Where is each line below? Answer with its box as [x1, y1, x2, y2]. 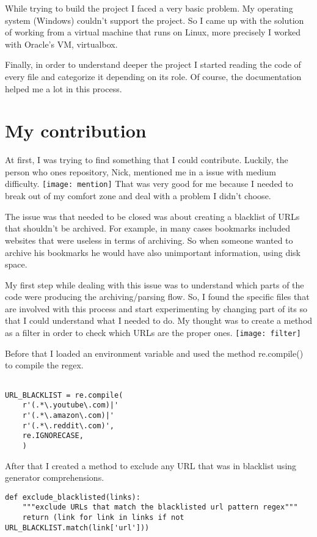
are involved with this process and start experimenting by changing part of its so [5, 302, 307, 315]
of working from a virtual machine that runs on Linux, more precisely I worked [5, 26, 301, 38]
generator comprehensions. [5, 471, 104, 484]
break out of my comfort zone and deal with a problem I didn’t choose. [5, 189, 271, 202]
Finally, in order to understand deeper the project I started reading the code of [5, 58, 301, 71]
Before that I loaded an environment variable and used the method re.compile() [5, 346, 304, 359]
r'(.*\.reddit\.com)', [22, 421, 114, 430]
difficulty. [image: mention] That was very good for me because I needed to [5, 177, 293, 190]
